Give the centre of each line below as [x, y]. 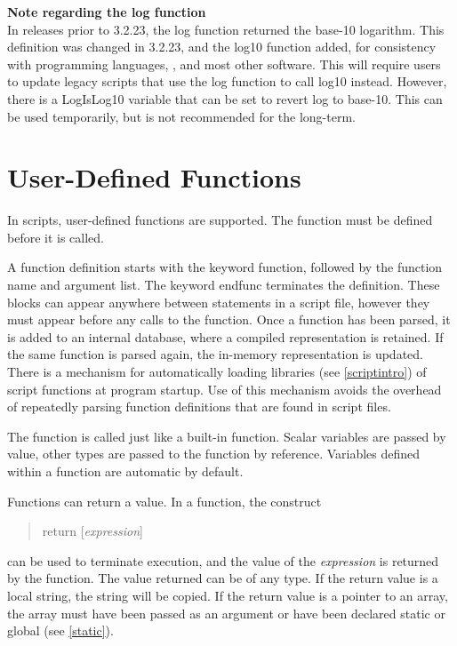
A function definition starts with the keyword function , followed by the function [225, 267]
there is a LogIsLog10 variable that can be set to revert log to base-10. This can [225, 98]
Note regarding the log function [107, 12]
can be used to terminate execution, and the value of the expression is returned [223, 560]
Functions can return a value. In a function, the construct [164, 501]
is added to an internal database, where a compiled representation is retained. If [225, 336]
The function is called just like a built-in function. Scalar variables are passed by [227, 436]
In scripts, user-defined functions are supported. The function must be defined [220, 220]
